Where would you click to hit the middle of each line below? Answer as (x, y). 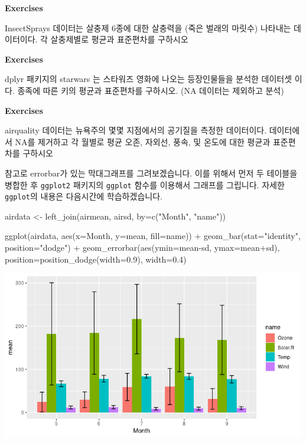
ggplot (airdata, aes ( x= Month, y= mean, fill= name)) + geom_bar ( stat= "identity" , (153, 236)
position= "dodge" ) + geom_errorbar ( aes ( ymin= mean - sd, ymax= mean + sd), (142, 248)
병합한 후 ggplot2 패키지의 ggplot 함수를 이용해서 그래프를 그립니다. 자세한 (145, 184)
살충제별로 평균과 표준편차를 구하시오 (119, 39)
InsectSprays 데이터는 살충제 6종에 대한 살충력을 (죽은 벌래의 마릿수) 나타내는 (148, 27)
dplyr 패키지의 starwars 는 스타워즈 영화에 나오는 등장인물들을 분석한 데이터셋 (149, 79)
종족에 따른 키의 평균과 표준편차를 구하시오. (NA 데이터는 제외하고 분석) (151, 90)
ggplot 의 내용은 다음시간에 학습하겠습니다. (84, 196)
